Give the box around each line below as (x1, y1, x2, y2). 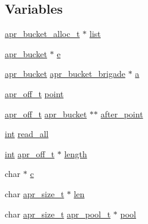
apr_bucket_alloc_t (5, 27, 80, 40)
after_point (100, 107, 143, 120)
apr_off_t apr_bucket (5, 107, 87, 120)
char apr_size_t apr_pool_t (5, 207, 111, 220)
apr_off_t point (5, 87, 64, 99)
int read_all (5, 127, 49, 140)
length (64, 147, 87, 160)
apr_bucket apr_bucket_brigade (5, 67, 125, 80)
